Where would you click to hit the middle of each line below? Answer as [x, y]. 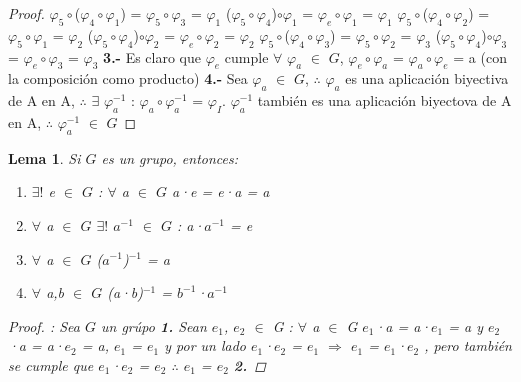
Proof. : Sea [44, 325]
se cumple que [51, 364]
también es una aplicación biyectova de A [384, 100]
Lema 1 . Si [44, 157]
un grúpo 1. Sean [154, 325]
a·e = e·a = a [221, 191]
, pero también [468, 345]
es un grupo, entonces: [170, 157]
